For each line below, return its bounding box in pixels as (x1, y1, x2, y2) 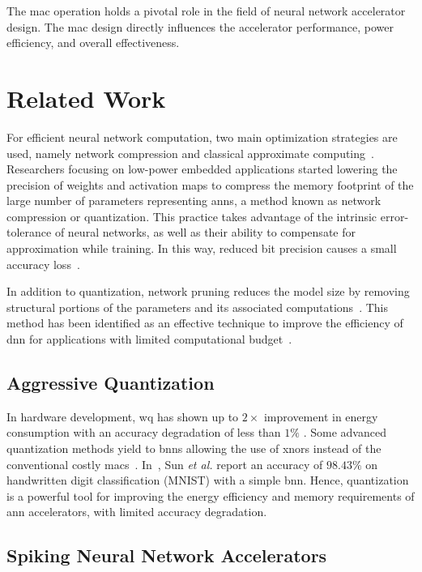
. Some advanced (303, 424, 386, 441)
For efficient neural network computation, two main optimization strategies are (6, 128, 398, 145)
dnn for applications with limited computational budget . (6, 331, 292, 348)
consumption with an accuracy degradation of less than (6, 424, 281, 441)
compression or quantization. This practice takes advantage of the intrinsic (6, 207, 377, 224)
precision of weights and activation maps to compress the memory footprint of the (6, 176, 414, 193)
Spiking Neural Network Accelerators (6, 543, 327, 568)
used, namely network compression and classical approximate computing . (6, 144, 374, 161)
